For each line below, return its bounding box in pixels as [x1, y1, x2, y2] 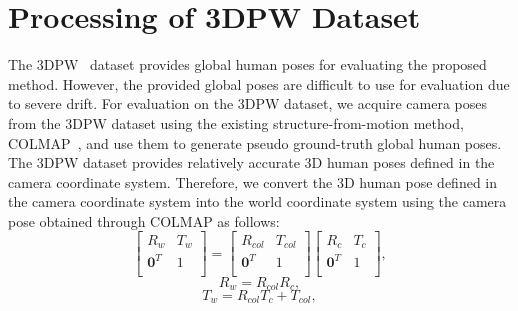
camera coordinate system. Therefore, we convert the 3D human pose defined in [8, 171, 498, 192]
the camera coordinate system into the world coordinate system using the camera [8, 191, 507, 212]
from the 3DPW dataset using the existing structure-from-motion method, [8, 112, 464, 133]
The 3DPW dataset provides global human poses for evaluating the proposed [8, 54, 487, 75]
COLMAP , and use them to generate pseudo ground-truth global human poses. [8, 132, 502, 153]
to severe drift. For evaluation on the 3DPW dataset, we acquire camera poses [8, 93, 487, 114]
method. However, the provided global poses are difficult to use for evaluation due [8, 73, 510, 94]
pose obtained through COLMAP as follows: [8, 210, 280, 231]
